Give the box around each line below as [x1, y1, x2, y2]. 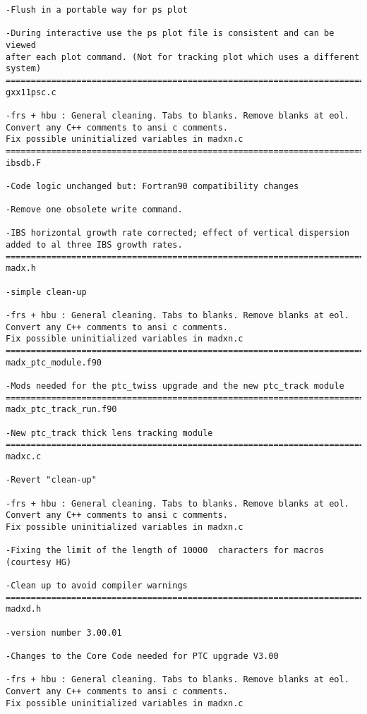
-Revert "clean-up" [6, 475, 97, 485]
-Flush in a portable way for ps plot [6, 5, 188, 15]
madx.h [6, 263, 36, 274]
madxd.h [6, 604, 42, 615]
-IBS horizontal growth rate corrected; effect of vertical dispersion [6, 228, 349, 238]
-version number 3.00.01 [6, 627, 122, 638]
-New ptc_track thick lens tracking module [6, 428, 213, 438]
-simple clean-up [6, 286, 87, 297]
